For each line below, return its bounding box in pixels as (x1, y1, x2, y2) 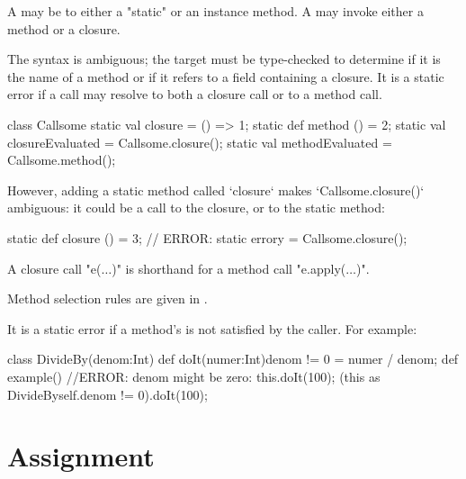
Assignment (7, 438, 155, 474)
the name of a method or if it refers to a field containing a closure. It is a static (7, 67, 444, 86)
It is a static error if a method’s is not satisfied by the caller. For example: (7, 319, 417, 338)
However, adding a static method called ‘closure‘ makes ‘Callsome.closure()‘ (7, 180, 425, 199)
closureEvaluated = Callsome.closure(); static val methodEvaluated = (7, 132, 392, 151)
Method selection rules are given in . (7, 289, 208, 308)
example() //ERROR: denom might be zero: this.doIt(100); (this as (7, 366, 381, 385)
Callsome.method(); (7, 150, 116, 169)
